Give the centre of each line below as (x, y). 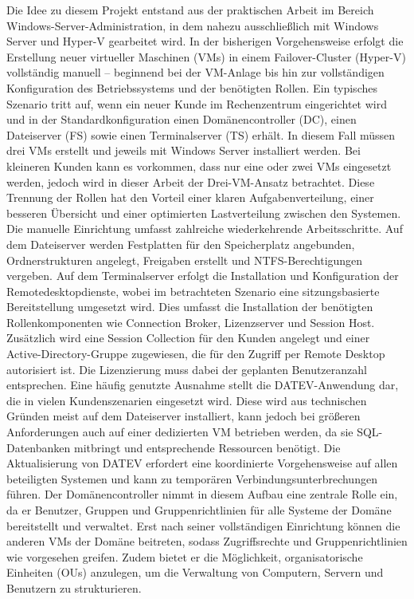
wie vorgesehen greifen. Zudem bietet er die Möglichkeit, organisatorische (185, 556)
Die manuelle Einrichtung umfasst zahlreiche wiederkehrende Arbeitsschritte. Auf (205, 229)
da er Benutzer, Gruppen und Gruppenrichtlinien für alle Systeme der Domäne (199, 510)
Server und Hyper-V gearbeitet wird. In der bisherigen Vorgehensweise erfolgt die (205, 41)
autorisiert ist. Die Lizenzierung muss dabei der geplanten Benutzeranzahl (187, 369)
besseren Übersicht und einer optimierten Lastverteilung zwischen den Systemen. (204, 213)
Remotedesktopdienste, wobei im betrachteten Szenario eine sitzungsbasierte (193, 291)
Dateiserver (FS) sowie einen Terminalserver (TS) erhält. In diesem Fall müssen (201, 134)
